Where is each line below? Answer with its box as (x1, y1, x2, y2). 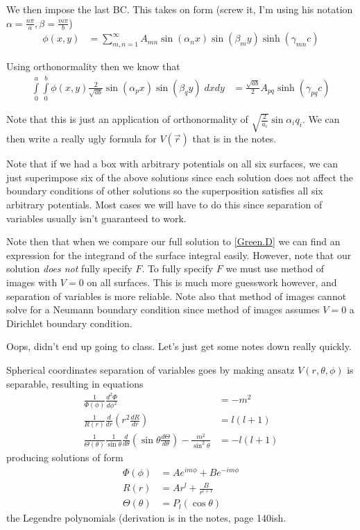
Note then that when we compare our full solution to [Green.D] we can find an (6, 234, 341, 249)
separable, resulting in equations (6, 376, 144, 390)
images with (6, 275, 58, 289)
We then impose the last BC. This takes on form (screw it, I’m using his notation (6, 2, 353, 16)
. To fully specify (142, 261, 214, 276)
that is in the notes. (192, 131, 277, 146)
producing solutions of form (6, 449, 123, 464)
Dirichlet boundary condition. (6, 315, 132, 330)
